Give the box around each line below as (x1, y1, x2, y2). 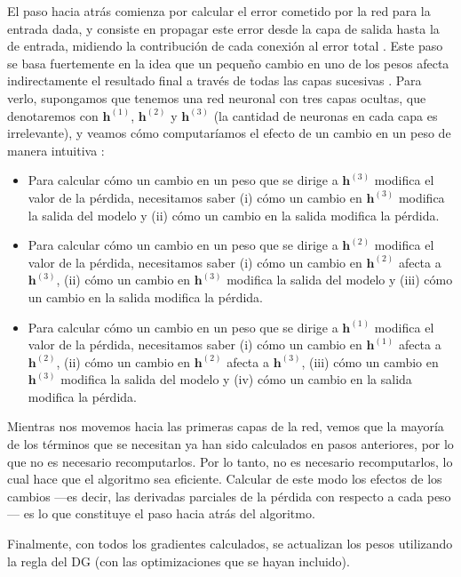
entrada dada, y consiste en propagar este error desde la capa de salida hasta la (7, 19, 440, 37)
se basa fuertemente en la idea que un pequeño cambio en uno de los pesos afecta (7, 53, 449, 72)
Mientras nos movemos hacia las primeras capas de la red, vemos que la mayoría (7, 417, 444, 436)
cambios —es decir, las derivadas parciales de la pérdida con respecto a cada (7, 486, 424, 505)
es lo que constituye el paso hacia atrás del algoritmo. (23, 504, 315, 523)
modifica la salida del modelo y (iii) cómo (227, 270, 453, 289)
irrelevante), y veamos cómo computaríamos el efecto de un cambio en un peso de (7, 124, 451, 142)
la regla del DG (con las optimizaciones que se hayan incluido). (7, 551, 350, 570)
